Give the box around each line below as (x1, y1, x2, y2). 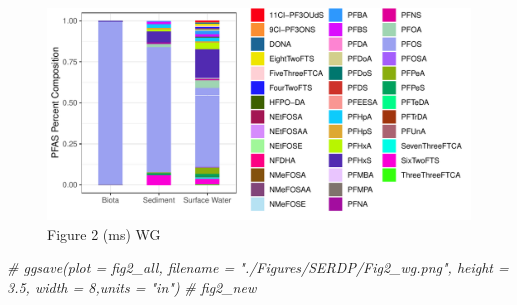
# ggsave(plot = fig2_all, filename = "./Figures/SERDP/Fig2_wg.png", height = (7, 257, 509, 278)
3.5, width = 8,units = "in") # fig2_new (7, 276, 257, 297)
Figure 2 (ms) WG (47, 223, 161, 244)
